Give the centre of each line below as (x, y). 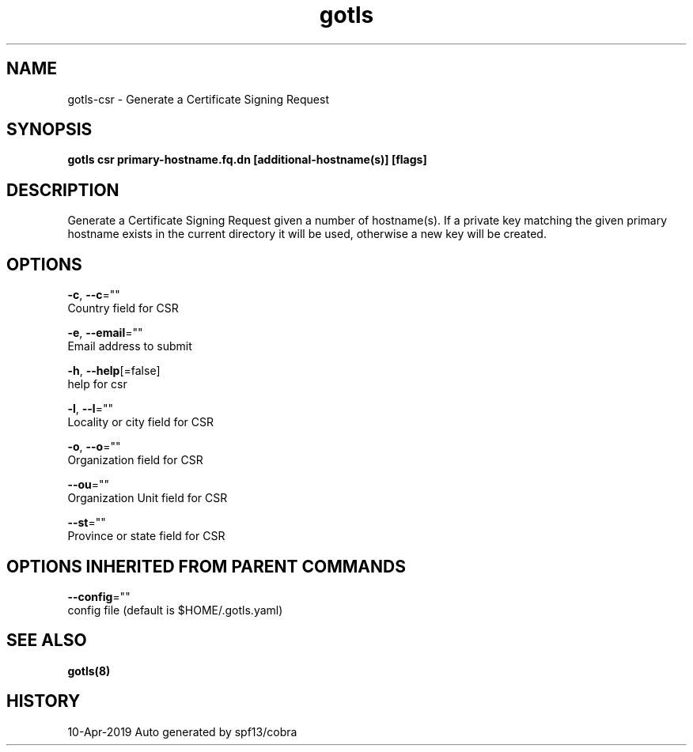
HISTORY (44, 701)
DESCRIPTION (63, 190)
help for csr (97, 384)
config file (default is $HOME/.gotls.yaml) (175, 610)
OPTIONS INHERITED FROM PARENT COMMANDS (206, 566)
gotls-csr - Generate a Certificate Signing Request (198, 99)
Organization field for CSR (135, 460)
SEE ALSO (47, 641)
